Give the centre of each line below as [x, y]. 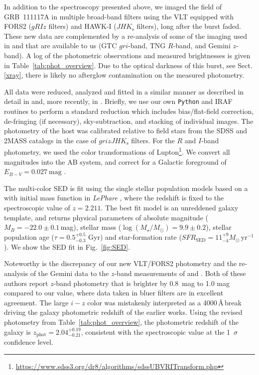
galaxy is [17, 331]
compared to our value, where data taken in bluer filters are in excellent [114, 293]
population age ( [29, 237]
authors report [26, 283]
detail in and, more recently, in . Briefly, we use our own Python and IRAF [118, 101]
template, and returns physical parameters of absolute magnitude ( [106, 217]
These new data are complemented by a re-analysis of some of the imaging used [126, 36]
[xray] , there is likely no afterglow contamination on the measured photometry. [124, 75]
